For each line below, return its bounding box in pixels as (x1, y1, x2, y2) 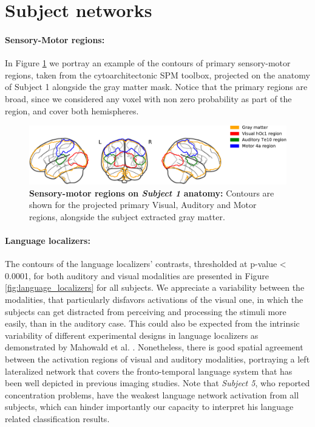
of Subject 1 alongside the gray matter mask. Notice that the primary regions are (5, 80, 308, 93)
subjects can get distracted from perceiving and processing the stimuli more (5, 305, 286, 318)
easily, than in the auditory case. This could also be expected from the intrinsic (5, 317, 300, 330)
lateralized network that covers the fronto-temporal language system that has (5, 364, 293, 377)
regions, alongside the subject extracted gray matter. (29, 210, 225, 223)
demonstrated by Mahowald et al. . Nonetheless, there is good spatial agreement (5, 341, 303, 353)
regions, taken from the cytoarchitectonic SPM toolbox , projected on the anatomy (5, 68, 310, 81)
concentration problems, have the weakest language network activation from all (5, 388, 299, 401)
